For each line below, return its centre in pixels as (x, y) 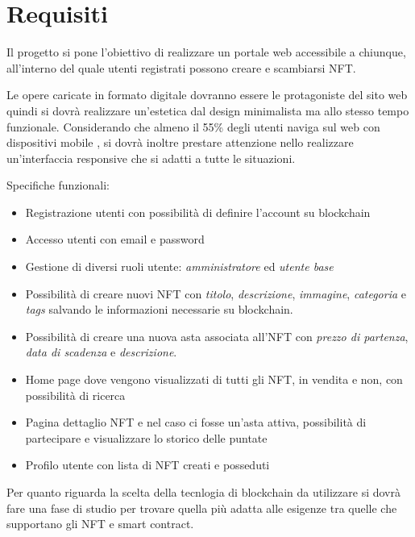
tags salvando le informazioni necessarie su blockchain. (159, 309)
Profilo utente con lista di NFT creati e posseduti (147, 465)
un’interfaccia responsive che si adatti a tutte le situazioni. (151, 158)
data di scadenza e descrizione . (101, 352)
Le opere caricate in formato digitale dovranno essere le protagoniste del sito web (207, 95)
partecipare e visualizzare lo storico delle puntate (146, 437)
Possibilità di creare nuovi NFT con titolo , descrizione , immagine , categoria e (216, 293)
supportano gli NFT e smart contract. (100, 524)
